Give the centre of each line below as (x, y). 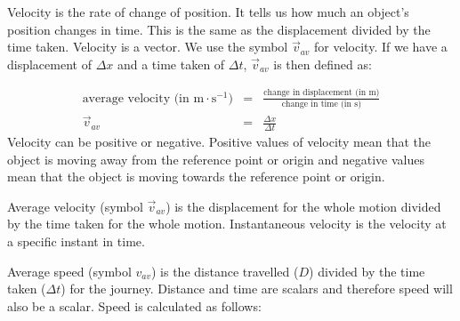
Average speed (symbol (69, 271)
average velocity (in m (143, 98)
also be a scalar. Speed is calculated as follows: (134, 305)
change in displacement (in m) (322, 93)
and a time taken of (171, 64)
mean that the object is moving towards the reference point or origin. (196, 177)
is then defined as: (323, 64)
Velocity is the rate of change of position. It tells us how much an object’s (208, 12)
